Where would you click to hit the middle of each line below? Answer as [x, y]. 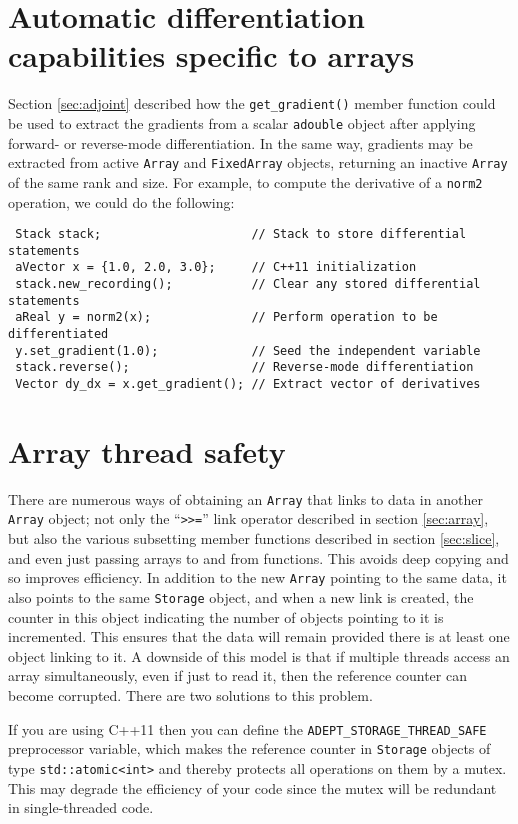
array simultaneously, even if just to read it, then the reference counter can [237, 675]
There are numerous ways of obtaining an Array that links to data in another [245, 498]
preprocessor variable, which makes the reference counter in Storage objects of [249, 748]
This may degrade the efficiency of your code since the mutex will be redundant [252, 787]
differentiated [58, 334]
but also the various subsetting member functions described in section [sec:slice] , [254, 538]
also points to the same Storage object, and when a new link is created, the [241, 596]
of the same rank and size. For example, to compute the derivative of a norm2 [245, 181]
